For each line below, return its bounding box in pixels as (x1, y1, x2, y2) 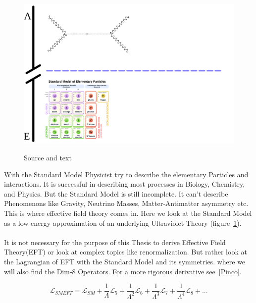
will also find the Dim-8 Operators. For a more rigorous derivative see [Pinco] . (4, 266, 242, 276)
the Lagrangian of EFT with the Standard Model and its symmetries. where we (4, 256, 246, 266)
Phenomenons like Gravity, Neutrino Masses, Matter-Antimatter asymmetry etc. (4, 198, 249, 208)
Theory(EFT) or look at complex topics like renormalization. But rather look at (4, 247, 247, 257)
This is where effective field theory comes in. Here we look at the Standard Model (4, 207, 252, 218)
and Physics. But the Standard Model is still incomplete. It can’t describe (4, 188, 228, 199)
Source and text (24, 152, 72, 162)
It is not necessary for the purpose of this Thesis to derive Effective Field (4, 237, 226, 247)
